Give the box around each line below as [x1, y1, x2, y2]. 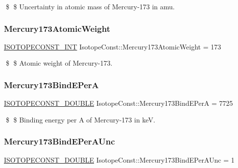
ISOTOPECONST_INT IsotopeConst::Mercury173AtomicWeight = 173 [4, 41, 221, 51]
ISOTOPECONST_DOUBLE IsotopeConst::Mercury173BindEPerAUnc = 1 [4, 154, 235, 165]
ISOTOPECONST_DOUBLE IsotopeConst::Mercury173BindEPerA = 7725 [4, 98, 233, 108]
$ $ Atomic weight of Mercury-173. [5, 58, 113, 68]
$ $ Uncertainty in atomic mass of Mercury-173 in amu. [5, 1, 175, 11]
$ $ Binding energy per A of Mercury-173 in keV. [5, 114, 155, 124]
